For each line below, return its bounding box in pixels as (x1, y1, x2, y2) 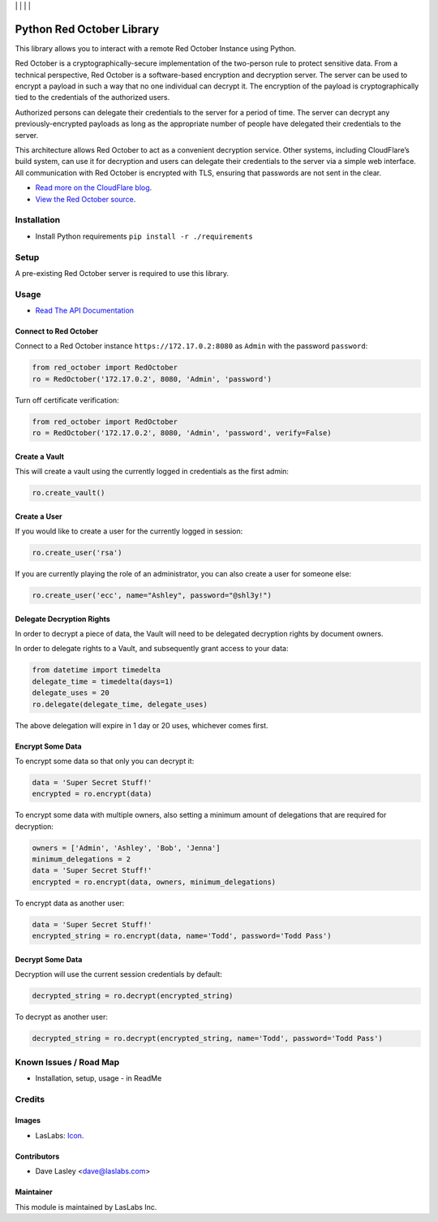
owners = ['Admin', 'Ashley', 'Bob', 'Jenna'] (32, 843, 221, 853)
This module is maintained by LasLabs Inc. (15, 1202, 157, 1211)
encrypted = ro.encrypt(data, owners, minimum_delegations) (32, 877, 277, 887)
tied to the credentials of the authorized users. (15, 93, 170, 102)
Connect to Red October (15, 326, 99, 336)
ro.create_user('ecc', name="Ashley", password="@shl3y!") (32, 591, 272, 600)
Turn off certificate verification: (15, 395, 119, 405)
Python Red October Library (15, 22, 160, 36)
